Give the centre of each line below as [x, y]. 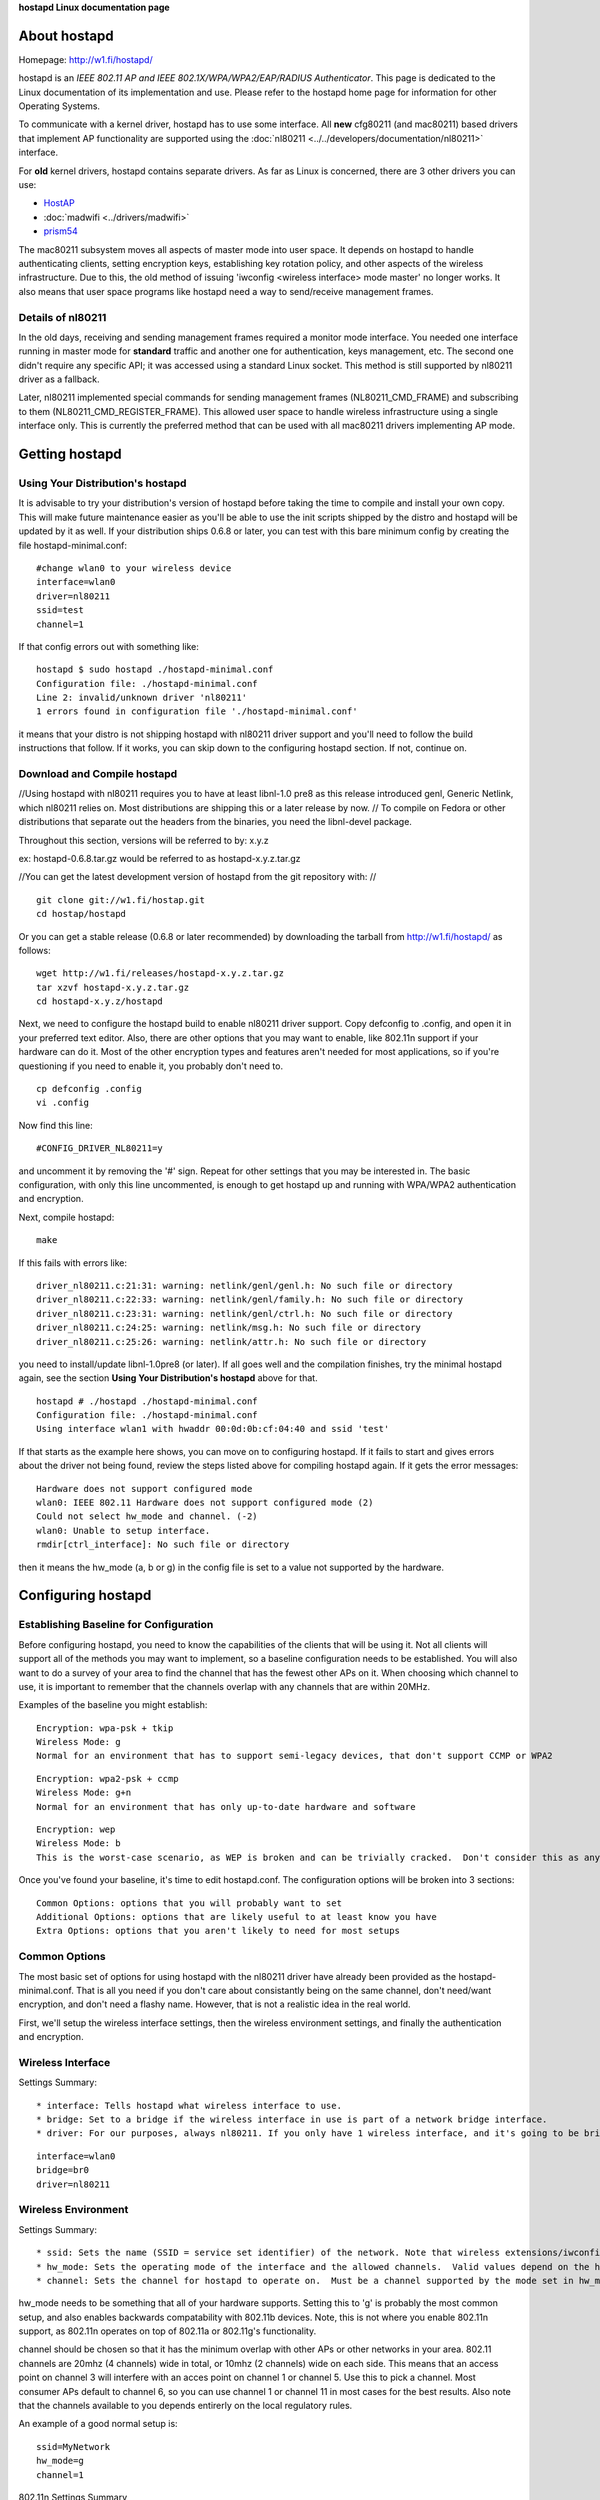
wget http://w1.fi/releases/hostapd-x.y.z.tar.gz [160, 973]
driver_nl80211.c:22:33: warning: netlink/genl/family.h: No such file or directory [250, 1299]
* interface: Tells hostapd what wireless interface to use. [189, 2105]
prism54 [61, 231]
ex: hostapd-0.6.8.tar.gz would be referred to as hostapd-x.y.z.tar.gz [159, 858]
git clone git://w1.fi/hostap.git [120, 899]
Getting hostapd [70, 454]
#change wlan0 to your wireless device [134, 568]
